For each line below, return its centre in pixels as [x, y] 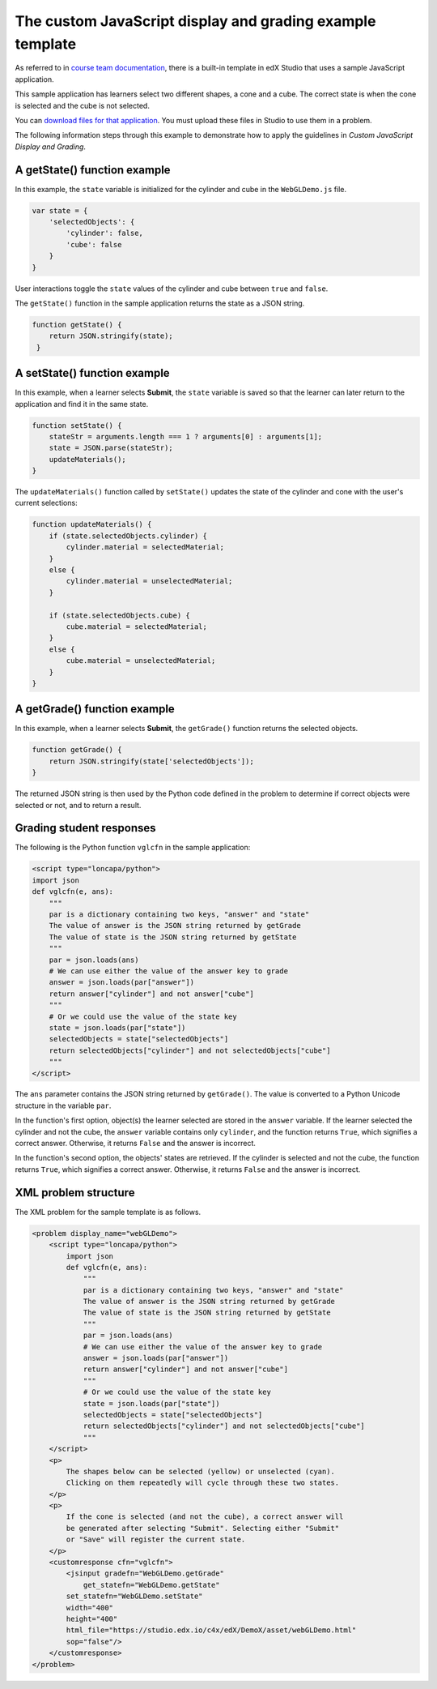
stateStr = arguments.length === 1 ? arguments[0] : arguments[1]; [186, 436]
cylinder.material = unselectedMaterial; [149, 581]
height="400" [92, 1619]
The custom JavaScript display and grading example [195, 21]
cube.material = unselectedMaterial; [141, 661]
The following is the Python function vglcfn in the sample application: [133, 848]
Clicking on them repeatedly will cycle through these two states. [203, 1483]
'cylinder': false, [104, 233]
